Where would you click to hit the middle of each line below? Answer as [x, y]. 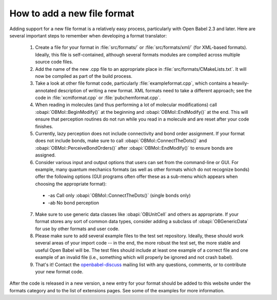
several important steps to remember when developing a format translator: [88, 35]
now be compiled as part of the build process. [84, 76]
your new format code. [59, 272]
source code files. [54, 62]
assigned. [45, 155]
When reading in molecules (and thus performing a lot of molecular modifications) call [126, 105]
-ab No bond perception [74, 203]
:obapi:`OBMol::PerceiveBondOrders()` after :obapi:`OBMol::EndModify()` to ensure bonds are [134, 148]
